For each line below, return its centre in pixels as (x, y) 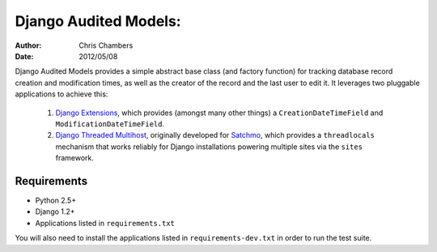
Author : (28, 45)
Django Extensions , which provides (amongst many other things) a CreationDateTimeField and (219, 113)
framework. (75, 158)
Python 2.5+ (56, 200)
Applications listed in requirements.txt (105, 223)
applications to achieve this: (62, 94)
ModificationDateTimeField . (110, 124)
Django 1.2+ (55, 211)
